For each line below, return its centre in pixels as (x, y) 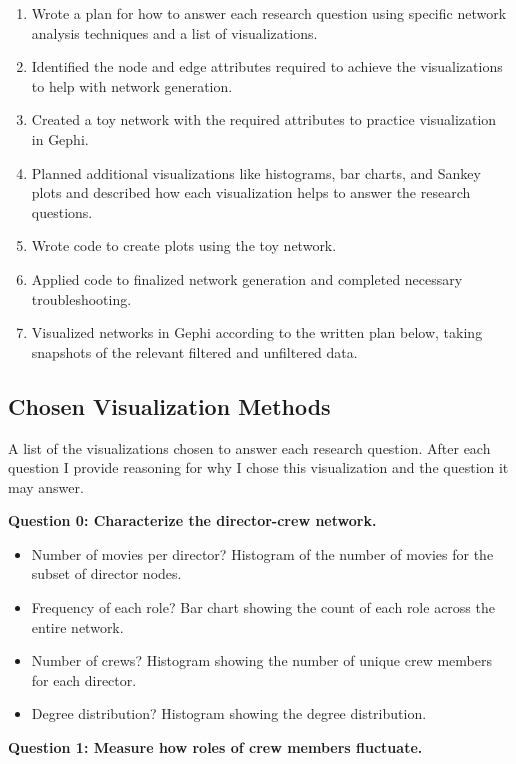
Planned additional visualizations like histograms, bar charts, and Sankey (256, 172)
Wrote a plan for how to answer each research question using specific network (269, 13)
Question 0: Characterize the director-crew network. (192, 520)
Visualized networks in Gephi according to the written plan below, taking (257, 332)
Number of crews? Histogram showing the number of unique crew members (261, 660)
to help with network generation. (132, 85)
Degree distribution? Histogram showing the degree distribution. (229, 713)
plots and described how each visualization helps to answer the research (251, 192)
